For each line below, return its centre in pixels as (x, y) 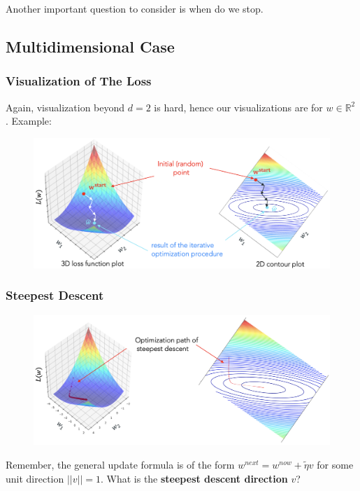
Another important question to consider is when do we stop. (135, 8)
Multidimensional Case (90, 46)
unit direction (35, 478)
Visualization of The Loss (79, 81)
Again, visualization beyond (65, 107)
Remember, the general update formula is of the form (120, 464)
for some (335, 464)
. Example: (29, 121)
